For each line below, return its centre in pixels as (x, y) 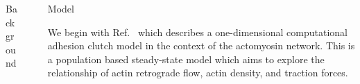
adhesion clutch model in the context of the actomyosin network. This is (201, 45)
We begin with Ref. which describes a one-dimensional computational (197, 32)
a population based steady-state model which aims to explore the (186, 59)
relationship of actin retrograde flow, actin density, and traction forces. (198, 73)
